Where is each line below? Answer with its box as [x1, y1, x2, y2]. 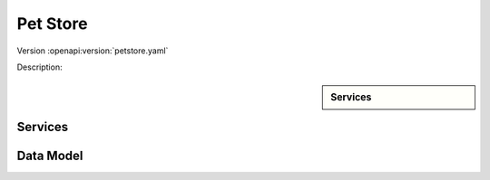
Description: [16, 62, 63, 72]
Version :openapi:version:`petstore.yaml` [16, 45, 169, 56]
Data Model [16, 148, 83, 164]
